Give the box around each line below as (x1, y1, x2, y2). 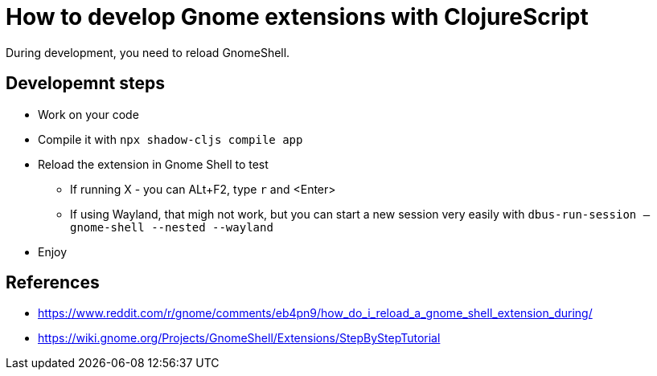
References (6, 272, 100, 293)
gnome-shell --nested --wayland (70, 220, 273, 234)
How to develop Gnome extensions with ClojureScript (6, 3, 589, 31)
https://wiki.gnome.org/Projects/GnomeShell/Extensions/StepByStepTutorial (38, 331, 441, 345)
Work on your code (38, 107, 139, 121)
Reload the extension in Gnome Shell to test (38, 157, 269, 171)
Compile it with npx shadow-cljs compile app (38, 132, 303, 146)
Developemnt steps (6, 73, 165, 94)
